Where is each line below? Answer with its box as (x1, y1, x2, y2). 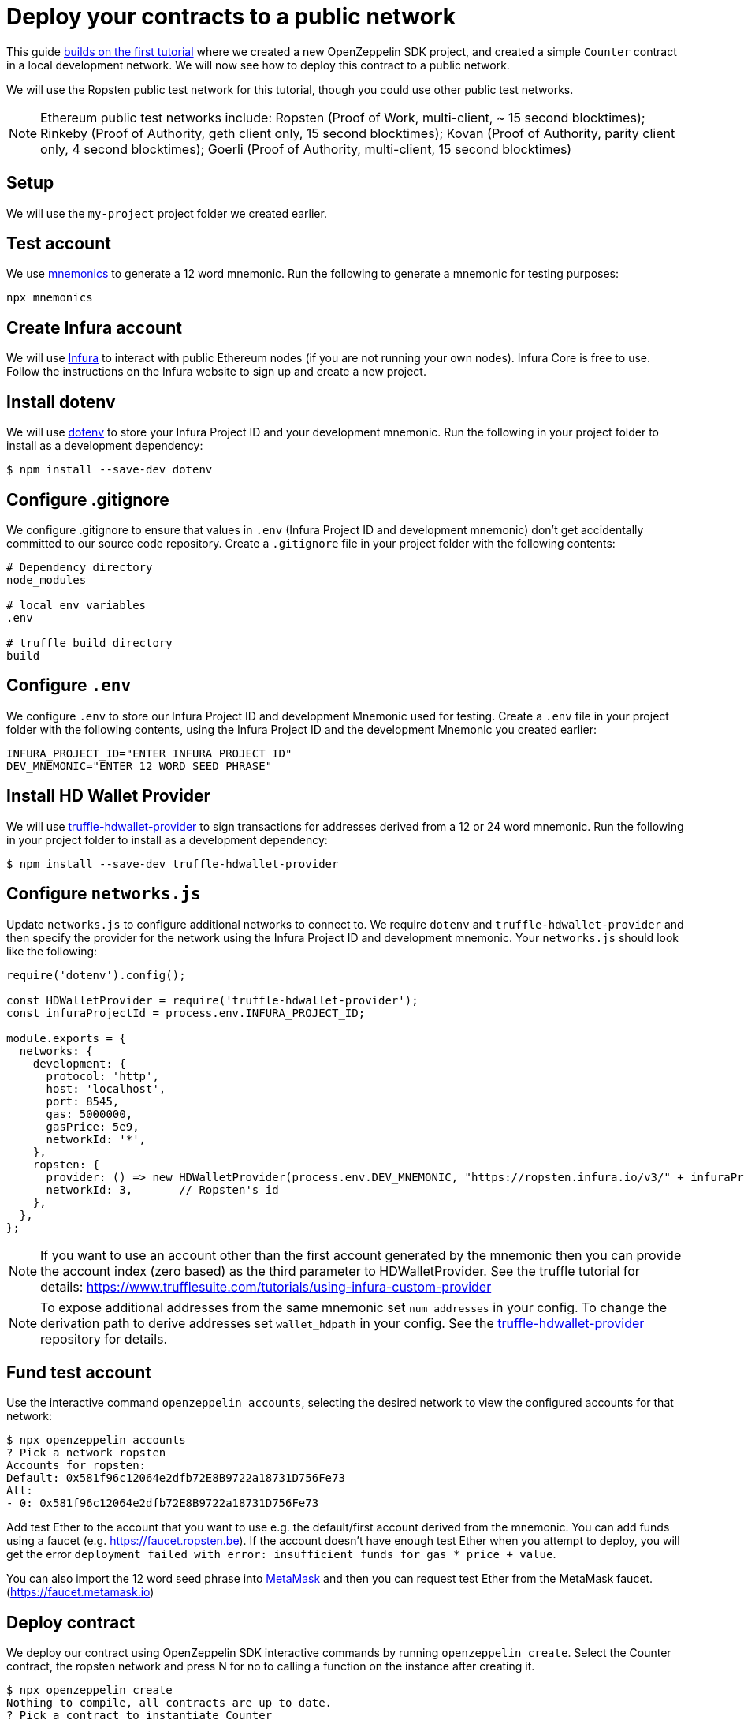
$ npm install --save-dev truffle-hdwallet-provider (6, 857, 339, 870)
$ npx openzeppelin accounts (6, 1434, 186, 1447)
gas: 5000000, (46, 1107, 133, 1120)
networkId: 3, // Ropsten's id (46, 1183, 279, 1196)
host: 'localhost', (46, 1082, 166, 1095)
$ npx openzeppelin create (6, 1684, 173, 1697)
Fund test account (6, 1362, 152, 1382)
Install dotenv (6, 391, 116, 412)
